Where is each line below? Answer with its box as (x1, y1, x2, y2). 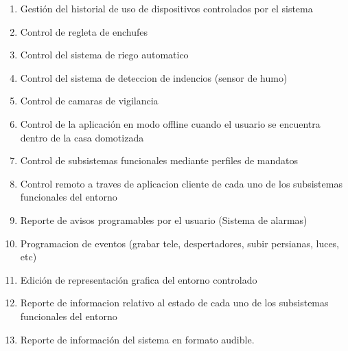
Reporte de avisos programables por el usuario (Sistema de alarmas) (20, 212, 308, 227)
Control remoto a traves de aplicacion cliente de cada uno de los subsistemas (20, 176, 343, 190)
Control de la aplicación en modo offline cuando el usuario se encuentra (20, 116, 321, 131)
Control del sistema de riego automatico (20, 47, 189, 62)
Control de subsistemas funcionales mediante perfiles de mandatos (20, 153, 299, 168)
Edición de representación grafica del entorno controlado (20, 272, 257, 286)
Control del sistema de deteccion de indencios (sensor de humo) (20, 70, 288, 84)
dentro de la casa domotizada (20, 130, 144, 144)
